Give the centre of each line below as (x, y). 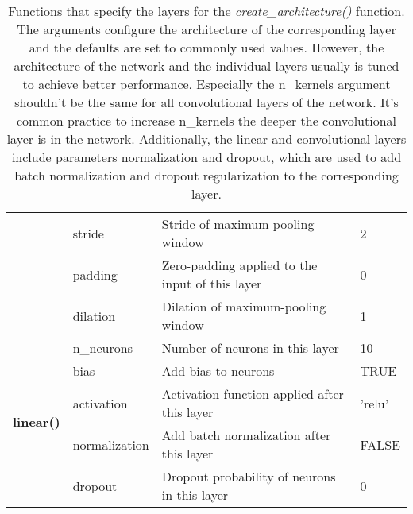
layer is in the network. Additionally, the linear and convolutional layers (206, 139)
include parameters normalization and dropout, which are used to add (206, 157)
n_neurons (102, 348)
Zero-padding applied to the (239, 265)
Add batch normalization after (246, 435)
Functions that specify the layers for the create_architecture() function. (206, 11)
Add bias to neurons (218, 371)
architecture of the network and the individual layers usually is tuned (206, 66)
